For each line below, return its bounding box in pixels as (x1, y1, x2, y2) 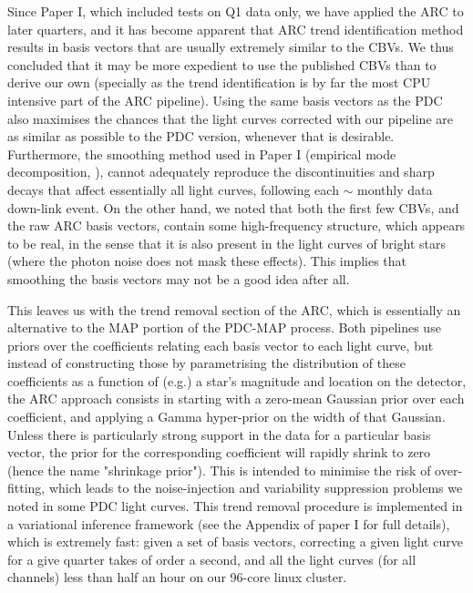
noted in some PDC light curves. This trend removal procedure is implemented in (7, 496, 463, 516)
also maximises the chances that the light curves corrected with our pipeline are (7, 108, 453, 128)
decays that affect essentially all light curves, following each (7, 179, 339, 199)
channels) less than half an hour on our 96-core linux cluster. (7, 567, 347, 587)
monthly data (357, 179, 433, 199)
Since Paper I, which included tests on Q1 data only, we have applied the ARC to (7, 2, 464, 20)
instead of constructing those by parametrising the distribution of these (7, 353, 406, 373)
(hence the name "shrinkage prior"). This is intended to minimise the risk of (7, 460, 431, 479)
